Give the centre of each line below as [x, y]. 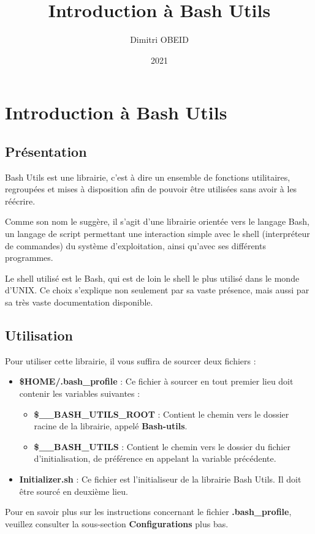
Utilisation [39, 335]
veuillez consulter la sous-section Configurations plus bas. [117, 523]
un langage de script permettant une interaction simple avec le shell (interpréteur [157, 234]
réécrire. [20, 201]
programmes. [29, 258]
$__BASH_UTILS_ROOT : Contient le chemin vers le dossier [161, 414]
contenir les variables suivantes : [80, 393]
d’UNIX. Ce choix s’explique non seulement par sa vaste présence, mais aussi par [157, 290]
